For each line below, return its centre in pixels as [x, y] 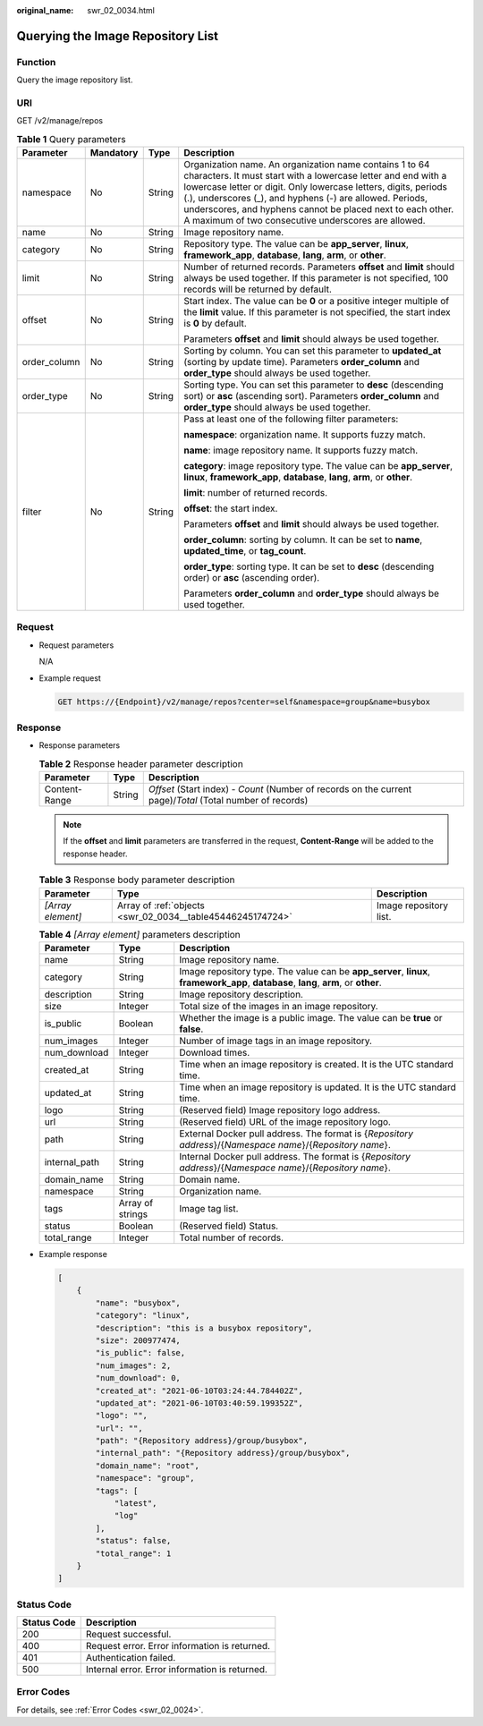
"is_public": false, [140, 1353]
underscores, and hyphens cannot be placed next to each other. [319, 209]
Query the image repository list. [75, 80]
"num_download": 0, [138, 1378]
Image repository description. [241, 995]
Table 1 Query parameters [71, 139]
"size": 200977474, [138, 1340]
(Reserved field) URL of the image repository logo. [285, 1122]
